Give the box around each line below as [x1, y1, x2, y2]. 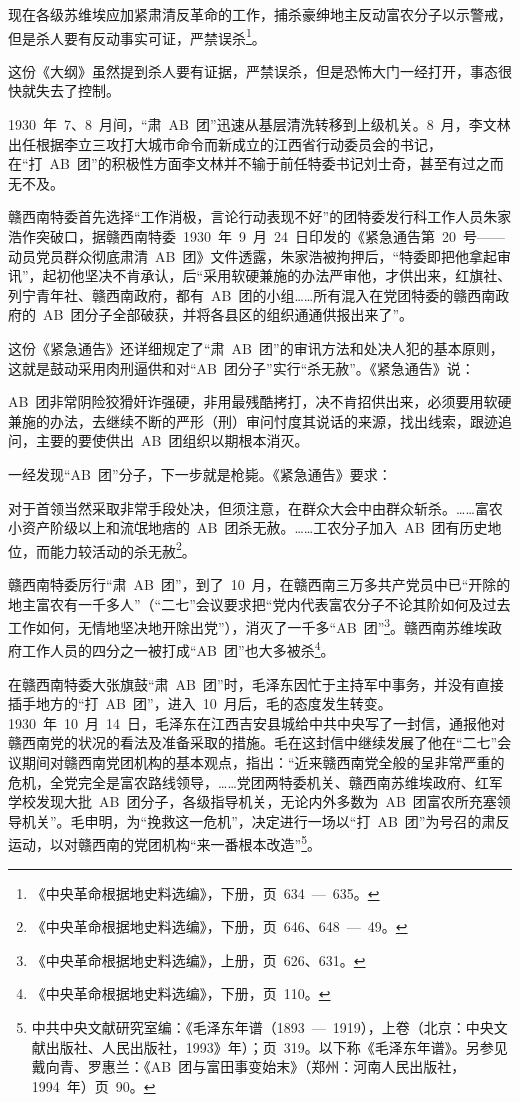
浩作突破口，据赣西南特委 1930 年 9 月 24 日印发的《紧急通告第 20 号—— [8, 226, 505, 246]
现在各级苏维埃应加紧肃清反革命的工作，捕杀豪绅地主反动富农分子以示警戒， [8, 4, 512, 24]
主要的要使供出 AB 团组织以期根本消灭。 [35, 430, 309, 451]
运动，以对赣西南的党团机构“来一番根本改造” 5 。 [8, 831, 322, 855]
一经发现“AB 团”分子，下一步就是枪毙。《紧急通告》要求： [8, 463, 392, 484]
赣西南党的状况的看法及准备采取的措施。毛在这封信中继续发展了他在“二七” [8, 732, 498, 753]
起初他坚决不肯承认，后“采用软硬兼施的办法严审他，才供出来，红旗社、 [42, 265, 512, 286]
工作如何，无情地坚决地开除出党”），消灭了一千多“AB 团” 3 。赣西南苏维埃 [8, 614, 489, 637]
